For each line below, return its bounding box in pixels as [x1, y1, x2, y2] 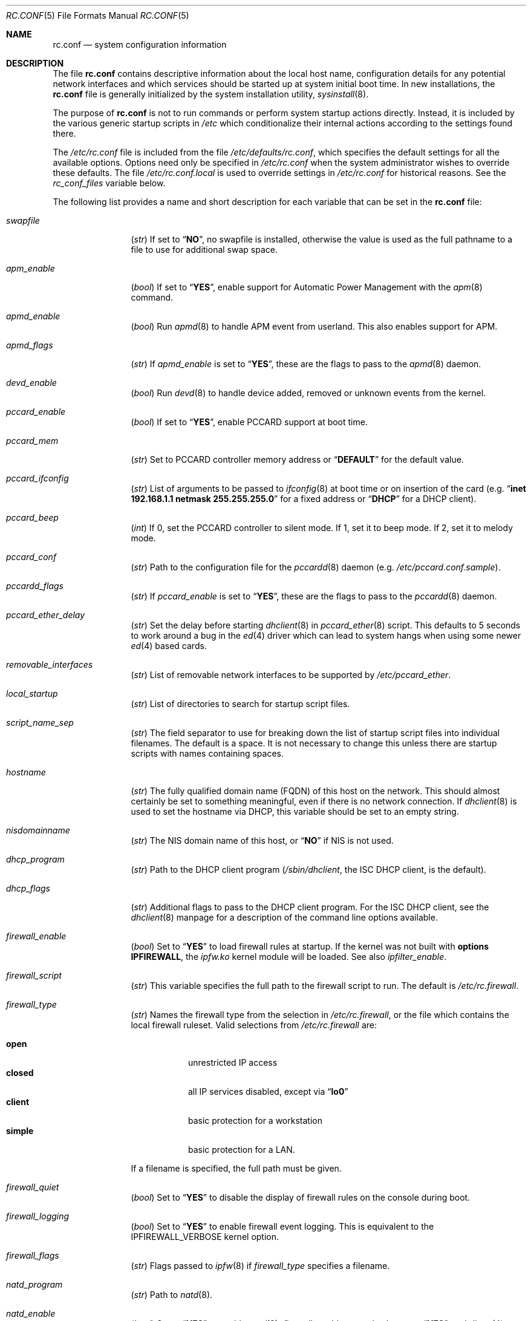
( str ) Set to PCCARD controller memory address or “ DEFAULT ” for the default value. [131, 454, 464, 465]
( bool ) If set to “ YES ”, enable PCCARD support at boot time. [131, 417, 368, 427]
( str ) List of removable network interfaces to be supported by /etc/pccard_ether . [131, 670, 451, 680]
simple [6, 1126, 34, 1136]
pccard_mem [6, 435, 59, 446]
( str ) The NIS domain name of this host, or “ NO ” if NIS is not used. [131, 835, 394, 846]
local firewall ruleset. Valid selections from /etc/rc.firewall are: [131, 1020, 377, 1030]
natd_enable [6, 1308, 56, 1319]
